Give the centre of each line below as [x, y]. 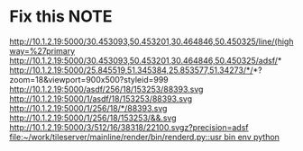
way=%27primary [42, 50]
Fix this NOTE [61, 17]
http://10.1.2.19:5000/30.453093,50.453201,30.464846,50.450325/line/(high [151, 41]
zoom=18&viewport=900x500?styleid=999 [89, 79]
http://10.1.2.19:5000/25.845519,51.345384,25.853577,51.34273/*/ [132, 70]
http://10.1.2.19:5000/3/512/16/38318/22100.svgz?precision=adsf [129, 127]
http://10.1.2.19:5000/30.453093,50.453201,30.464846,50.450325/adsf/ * [146, 60]
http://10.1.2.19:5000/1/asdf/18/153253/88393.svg [101, 98]
